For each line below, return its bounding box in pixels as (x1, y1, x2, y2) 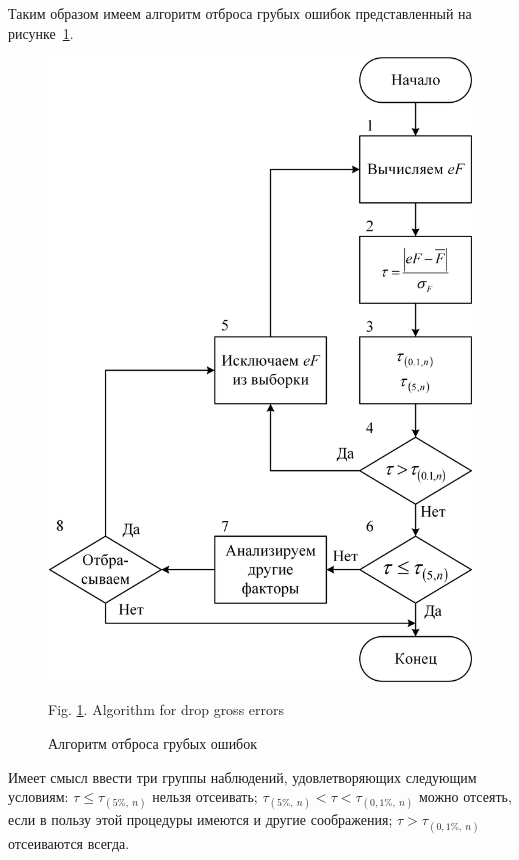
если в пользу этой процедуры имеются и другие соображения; (8, 809, 393, 830)
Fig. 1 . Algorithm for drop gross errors (48, 699, 285, 720)
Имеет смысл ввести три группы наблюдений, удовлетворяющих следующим (8, 766, 477, 787)
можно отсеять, (418, 786, 512, 807)
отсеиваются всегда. (8, 832, 130, 853)
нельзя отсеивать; (152, 786, 258, 807)
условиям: (8, 786, 69, 807)
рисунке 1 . (8, 22, 74, 43)
